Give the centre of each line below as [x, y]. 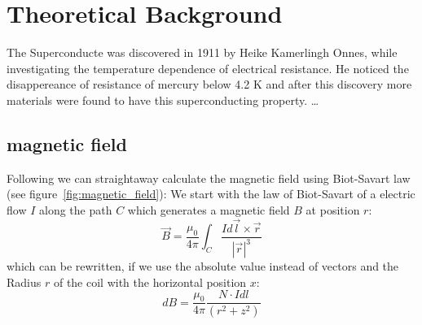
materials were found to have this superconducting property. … [163, 100]
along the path [76, 209]
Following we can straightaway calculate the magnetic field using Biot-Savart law [209, 178]
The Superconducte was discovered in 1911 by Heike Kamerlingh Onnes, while [202, 52]
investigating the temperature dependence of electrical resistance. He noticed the [208, 68]
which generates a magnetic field [209, 209]
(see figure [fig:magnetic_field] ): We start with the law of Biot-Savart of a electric [211, 194]
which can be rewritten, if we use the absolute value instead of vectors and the [203, 266]
